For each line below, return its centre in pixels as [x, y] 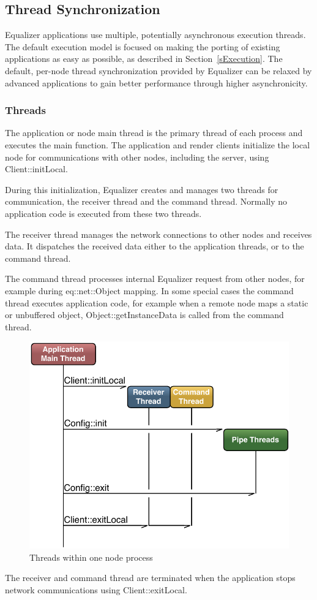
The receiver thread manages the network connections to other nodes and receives [158, 234]
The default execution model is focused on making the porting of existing [143, 46]
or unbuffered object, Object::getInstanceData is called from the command [144, 315]
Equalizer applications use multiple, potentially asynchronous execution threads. [155, 35]
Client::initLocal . [36, 169]
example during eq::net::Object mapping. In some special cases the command [149, 290]
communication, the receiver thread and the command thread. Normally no [146, 201]
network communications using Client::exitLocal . [96, 589]
